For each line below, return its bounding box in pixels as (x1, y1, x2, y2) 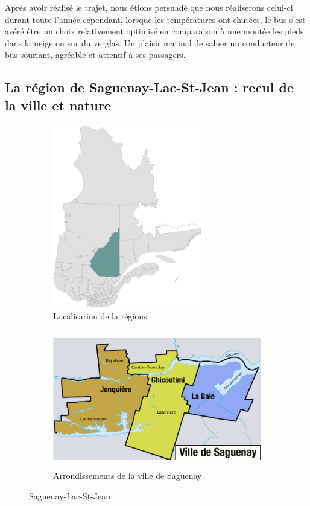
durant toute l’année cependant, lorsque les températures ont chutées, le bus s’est (5, 13, 306, 25)
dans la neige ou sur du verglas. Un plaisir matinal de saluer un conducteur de (5, 36, 295, 49)
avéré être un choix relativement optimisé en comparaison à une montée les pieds (5, 25, 304, 37)
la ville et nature (5, 95, 111, 114)
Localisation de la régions (53, 309, 147, 322)
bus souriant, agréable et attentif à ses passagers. (5, 48, 186, 61)
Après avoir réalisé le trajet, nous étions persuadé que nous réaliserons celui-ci (5, 1, 293, 13)
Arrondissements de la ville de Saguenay (53, 469, 202, 482)
